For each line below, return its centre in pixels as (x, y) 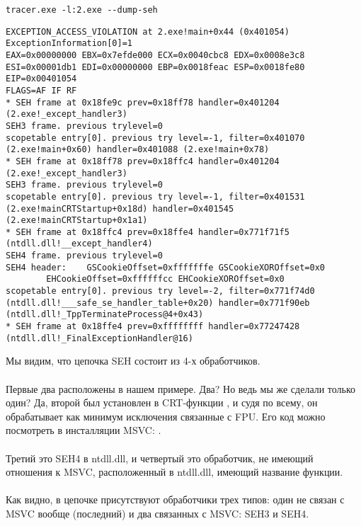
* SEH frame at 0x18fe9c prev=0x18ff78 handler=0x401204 (143, 102)
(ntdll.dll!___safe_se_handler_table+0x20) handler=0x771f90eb (158, 303)
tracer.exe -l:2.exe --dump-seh (82, 10)
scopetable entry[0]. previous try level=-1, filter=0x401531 (155, 196)
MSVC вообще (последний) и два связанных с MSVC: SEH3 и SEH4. (157, 513)
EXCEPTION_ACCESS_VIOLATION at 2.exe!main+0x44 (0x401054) (148, 32)
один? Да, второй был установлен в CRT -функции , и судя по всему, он (162, 402)
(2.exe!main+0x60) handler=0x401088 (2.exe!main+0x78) (138, 150)
